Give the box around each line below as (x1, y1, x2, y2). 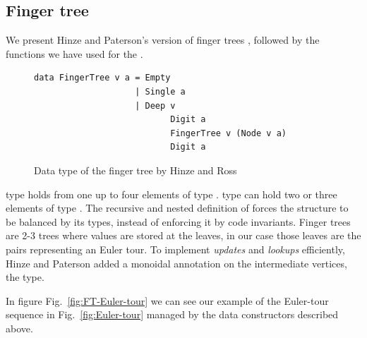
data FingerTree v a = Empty (34, 73, 171, 83)
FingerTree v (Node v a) (170, 128, 287, 138)
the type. (6, 270, 44, 284)
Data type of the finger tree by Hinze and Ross (34, 162, 237, 177)
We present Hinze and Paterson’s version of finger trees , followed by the (6, 32, 320, 47)
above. (6, 320, 33, 335)
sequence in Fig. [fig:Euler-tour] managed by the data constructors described (6, 307, 339, 322)
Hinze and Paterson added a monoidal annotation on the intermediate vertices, (6, 255, 347, 270)
